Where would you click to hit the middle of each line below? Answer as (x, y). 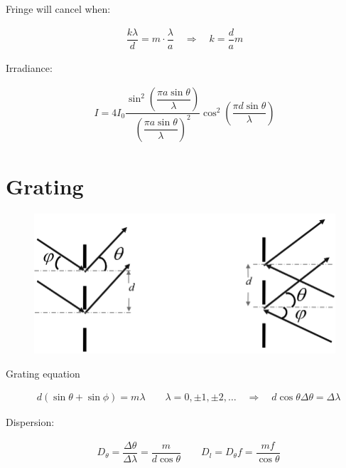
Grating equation (43, 373)
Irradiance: (29, 67)
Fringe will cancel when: (58, 9)
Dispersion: (30, 422)
